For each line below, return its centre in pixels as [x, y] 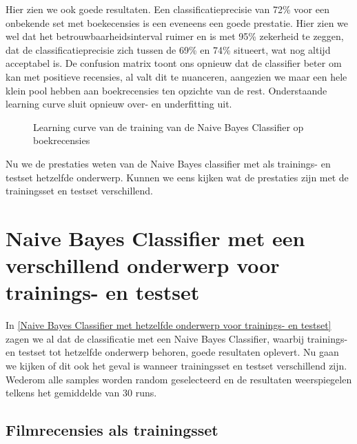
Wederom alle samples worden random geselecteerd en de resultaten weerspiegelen [179, 379]
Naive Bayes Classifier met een [155, 238]
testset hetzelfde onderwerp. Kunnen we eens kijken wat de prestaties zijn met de [177, 177]
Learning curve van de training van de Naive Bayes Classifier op [169, 127]
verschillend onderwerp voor [143, 265]
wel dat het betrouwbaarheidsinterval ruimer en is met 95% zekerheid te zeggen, [175, 36]
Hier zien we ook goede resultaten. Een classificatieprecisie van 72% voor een [167, 9]
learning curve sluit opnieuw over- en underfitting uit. [119, 104]
